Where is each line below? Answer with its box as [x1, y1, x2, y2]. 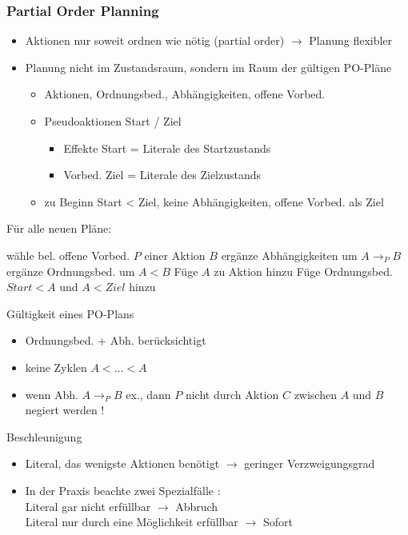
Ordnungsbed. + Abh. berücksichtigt [25, 332, 206, 349]
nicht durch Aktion [185, 385, 279, 402]
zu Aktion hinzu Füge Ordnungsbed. [214, 262, 393, 279]
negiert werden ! [25, 401, 105, 418]
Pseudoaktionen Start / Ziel [44, 113, 182, 129]
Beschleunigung [6, 428, 82, 445]
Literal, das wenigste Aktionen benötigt [25, 455, 220, 472]
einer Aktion [144, 246, 206, 263]
